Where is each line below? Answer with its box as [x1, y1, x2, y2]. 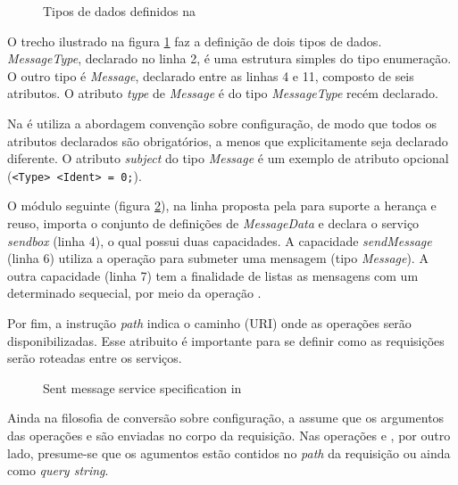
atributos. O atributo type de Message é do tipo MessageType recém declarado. [7, 84, 438, 103]
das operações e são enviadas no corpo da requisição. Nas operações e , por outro [7, 425, 451, 444]
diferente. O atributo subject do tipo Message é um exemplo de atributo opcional [7, 149, 449, 168]
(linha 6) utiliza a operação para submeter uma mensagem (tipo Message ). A [7, 249, 429, 267]
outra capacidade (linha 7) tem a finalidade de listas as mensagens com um [7, 266, 419, 284]
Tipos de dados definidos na [43, 2, 196, 20]
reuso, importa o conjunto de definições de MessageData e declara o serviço [7, 214, 420, 232]
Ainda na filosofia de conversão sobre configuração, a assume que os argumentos [7, 408, 445, 427]
